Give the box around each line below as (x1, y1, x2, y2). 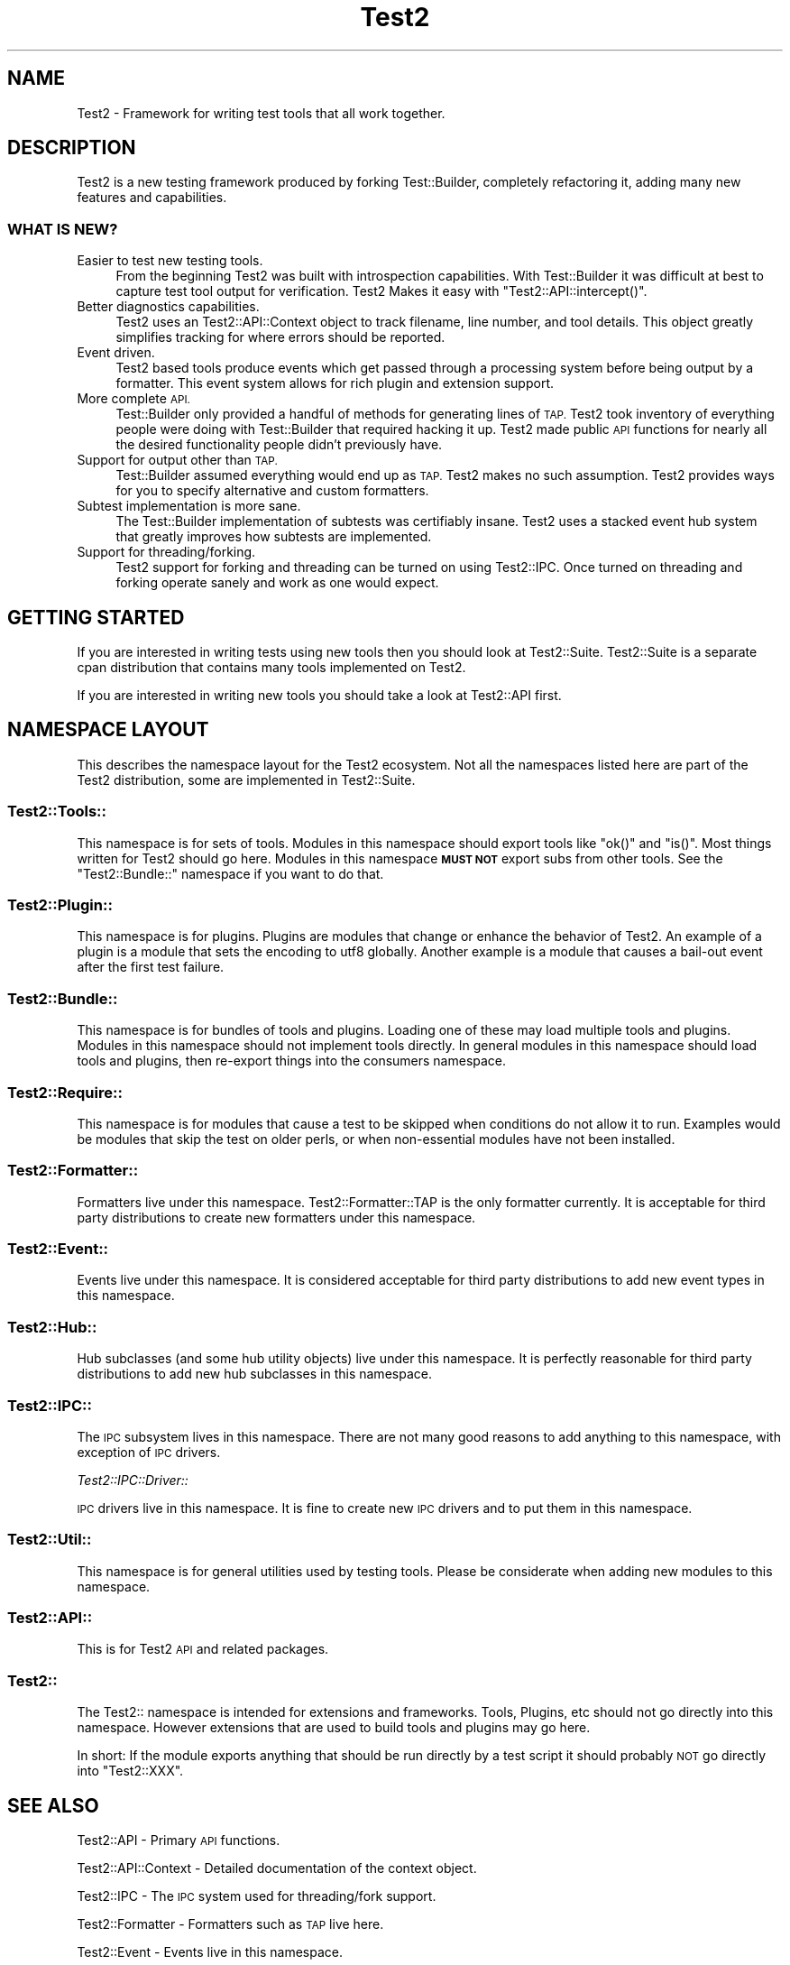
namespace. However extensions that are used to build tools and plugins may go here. (77, 1720, 591, 1736)
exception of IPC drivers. (77, 1444, 221, 1460)
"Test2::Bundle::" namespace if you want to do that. (77, 865, 384, 881)
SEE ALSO (7, 1794, 99, 1817)
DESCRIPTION (7, 136, 136, 160)
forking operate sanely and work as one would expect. (115, 575, 439, 591)
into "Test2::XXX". (77, 1763, 184, 1779)
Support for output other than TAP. (77, 452, 278, 468)
